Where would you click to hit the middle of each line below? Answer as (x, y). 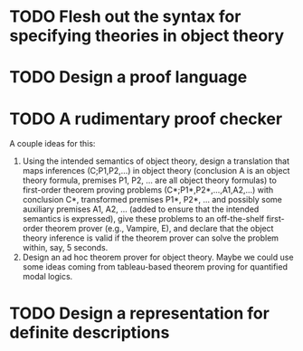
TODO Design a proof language (128, 77)
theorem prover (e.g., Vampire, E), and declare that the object (159, 229)
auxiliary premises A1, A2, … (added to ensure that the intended (141, 209)
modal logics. (47, 277)
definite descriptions (90, 332)
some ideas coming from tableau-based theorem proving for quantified (155, 267)
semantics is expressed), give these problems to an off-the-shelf (143, 219)
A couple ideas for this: (52, 144)
